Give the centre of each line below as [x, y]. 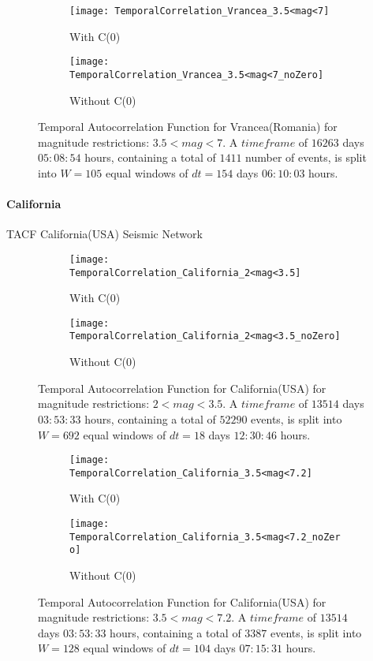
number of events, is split [306, 157]
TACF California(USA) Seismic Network [104, 234]
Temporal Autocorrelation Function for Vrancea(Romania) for [188, 127]
